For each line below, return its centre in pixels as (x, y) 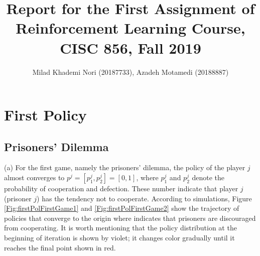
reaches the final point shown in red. (60, 247)
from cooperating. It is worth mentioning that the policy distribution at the (120, 228)
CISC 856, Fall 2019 (131, 47)
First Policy (45, 115)
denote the (208, 177)
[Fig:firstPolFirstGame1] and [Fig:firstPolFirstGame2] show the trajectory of (122, 208)
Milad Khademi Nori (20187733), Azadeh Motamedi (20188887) (131, 72)
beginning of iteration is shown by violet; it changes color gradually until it (119, 238)
